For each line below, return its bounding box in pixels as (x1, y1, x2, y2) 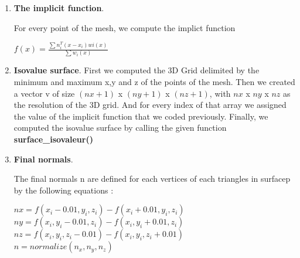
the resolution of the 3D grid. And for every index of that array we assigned (13, 99, 287, 111)
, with (209, 87, 231, 99)
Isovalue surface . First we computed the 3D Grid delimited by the (13, 64, 260, 76)
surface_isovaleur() (13, 133, 93, 145)
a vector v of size (13, 87, 75, 99)
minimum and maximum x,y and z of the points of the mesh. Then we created (13, 76, 295, 88)
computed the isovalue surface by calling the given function (13, 121, 227, 134)
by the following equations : (13, 184, 114, 196)
